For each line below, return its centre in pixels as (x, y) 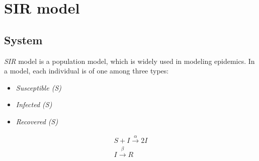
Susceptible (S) (38, 87)
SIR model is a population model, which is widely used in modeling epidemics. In (129, 61)
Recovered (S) (37, 121)
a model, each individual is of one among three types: (87, 71)
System (23, 39)
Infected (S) (34, 104)
